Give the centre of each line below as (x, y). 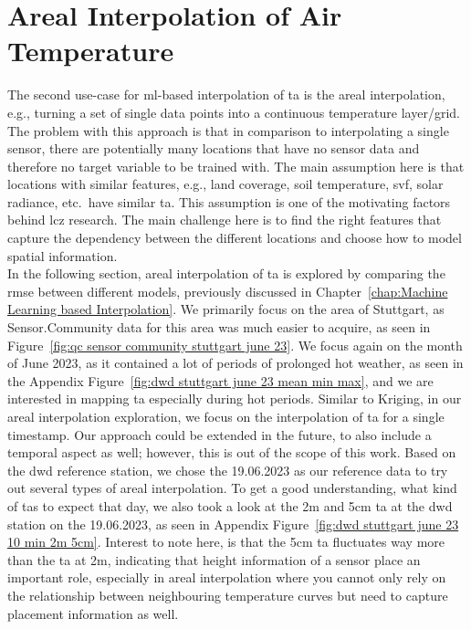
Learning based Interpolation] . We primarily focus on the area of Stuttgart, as (226, 309)
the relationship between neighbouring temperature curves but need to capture (228, 595)
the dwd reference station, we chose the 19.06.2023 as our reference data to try (228, 470)
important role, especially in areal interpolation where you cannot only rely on (227, 577)
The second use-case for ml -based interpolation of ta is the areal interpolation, (226, 94)
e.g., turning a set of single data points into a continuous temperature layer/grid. (234, 112)
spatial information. (63, 255)
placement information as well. (93, 613)
